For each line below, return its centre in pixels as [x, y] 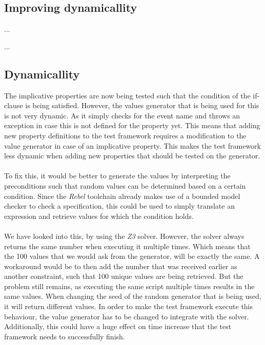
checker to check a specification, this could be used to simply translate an [119, 206]
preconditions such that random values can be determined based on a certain [125, 185]
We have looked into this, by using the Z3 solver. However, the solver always [124, 236]
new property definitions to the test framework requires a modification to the [125, 135]
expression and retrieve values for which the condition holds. [99, 216]
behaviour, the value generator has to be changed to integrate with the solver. [127, 316]
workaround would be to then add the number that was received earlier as [121, 266]
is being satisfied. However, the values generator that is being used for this [142, 105]
